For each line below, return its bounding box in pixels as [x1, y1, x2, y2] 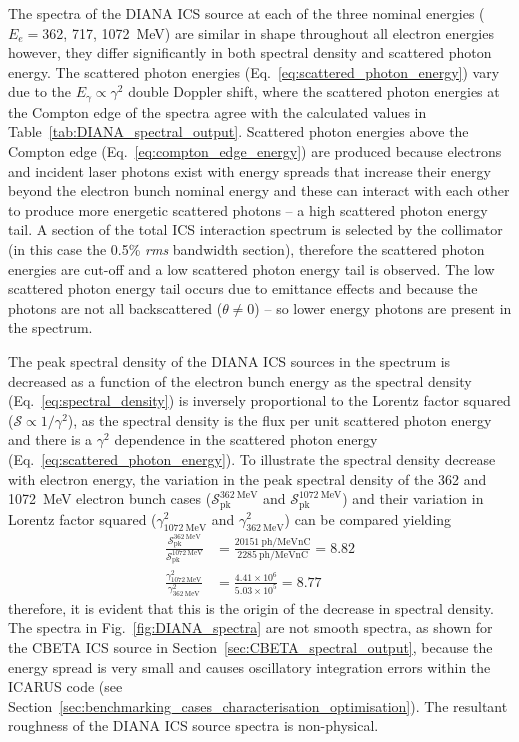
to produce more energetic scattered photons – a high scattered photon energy [8, 199, 488, 220]
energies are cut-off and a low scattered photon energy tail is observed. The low [8, 258, 495, 279]
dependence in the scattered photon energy [114, 429, 378, 450]
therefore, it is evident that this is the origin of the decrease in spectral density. [8, 597, 494, 618]
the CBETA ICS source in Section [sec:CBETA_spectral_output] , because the [8, 637, 493, 658]
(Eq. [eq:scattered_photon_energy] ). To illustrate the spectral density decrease [8, 448, 496, 469]
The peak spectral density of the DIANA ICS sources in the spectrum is [8, 350, 451, 371]
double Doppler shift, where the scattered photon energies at [128, 81, 500, 102]
